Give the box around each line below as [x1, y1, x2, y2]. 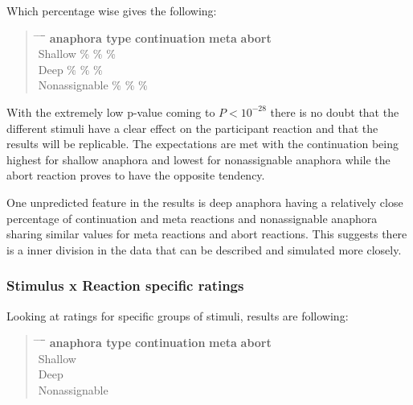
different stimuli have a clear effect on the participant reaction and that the [6, 119, 378, 136]
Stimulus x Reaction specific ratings [6, 275, 244, 295]
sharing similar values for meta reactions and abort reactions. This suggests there [6, 225, 407, 242]
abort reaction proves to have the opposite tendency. [6, 167, 265, 184]
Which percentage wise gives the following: [6, 2, 217, 19]
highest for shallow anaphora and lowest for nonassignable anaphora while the [6, 151, 391, 167]
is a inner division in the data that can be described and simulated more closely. [6, 241, 402, 258]
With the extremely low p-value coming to [6, 103, 215, 120]
